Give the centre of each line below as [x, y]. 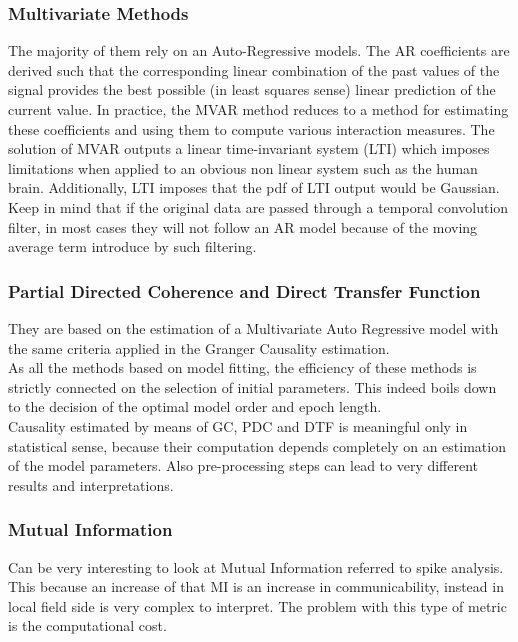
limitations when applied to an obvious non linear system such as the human [243, 167]
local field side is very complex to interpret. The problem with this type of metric [257, 605]
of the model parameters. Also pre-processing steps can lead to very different [243, 465]
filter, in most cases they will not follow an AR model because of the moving [243, 226]
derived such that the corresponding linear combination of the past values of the [254, 69]
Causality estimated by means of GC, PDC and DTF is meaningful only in [238, 425]
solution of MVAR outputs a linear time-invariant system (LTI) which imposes [249, 148]
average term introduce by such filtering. [132, 246]
